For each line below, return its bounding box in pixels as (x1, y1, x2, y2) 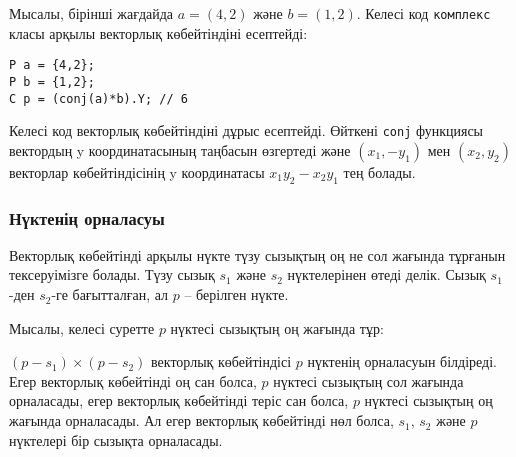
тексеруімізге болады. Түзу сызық (9, 264, 215, 285)
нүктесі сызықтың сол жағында (273, 370, 464, 391)
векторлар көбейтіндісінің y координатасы (9, 161, 265, 182)
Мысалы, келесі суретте (9, 317, 155, 338)
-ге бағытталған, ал (51, 284, 169, 305)
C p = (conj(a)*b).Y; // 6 (9, 91, 188, 106)
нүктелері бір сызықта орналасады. (9, 429, 223, 450)
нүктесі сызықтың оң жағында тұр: (170, 317, 384, 338)
